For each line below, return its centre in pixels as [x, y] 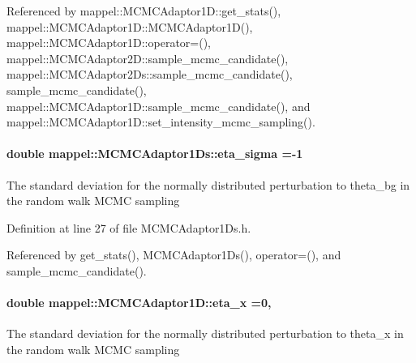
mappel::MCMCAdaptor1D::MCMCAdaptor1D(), [130, 26]
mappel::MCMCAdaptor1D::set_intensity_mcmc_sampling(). [161, 122]
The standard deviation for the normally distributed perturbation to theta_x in [205, 333]
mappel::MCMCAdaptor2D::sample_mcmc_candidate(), [148, 58]
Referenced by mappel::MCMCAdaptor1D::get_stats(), [144, 11]
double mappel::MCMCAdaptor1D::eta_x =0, [139, 303]
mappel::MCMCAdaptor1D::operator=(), [109, 43]
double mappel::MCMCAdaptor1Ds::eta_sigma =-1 [155, 154]
